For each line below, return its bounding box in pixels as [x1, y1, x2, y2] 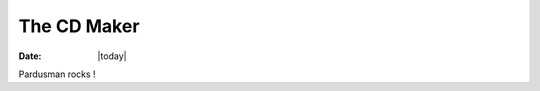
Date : [18, 50, 42, 62]
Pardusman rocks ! [18, 68, 96, 80]
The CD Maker [18, 15, 140, 37]
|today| [97, 50, 127, 62]
